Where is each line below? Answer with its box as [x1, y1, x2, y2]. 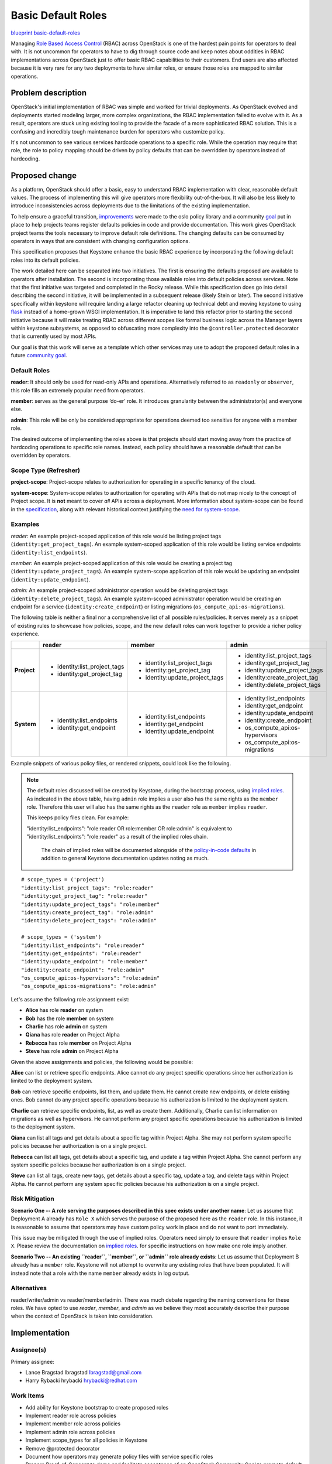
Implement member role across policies [25, 1420, 121, 1427]
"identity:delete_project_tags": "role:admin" [21, 917, 157, 924]
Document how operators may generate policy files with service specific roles [25, 1453, 213, 1460]
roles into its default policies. [11, 256, 80, 264]
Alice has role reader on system [25, 1007, 103, 1014]
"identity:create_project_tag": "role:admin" [21, 909, 154, 916]
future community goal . [11, 352, 67, 359]
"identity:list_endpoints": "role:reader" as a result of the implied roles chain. [26, 833, 209, 840]
